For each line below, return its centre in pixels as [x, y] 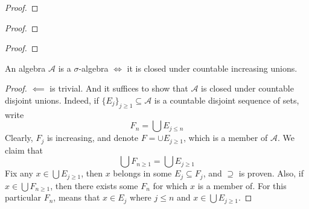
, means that [77, 197]
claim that [24, 150]
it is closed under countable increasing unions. [212, 68]
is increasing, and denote [92, 138]
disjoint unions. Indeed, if [52, 100]
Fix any [19, 173]
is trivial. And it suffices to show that [119, 88]
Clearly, [19, 138]
